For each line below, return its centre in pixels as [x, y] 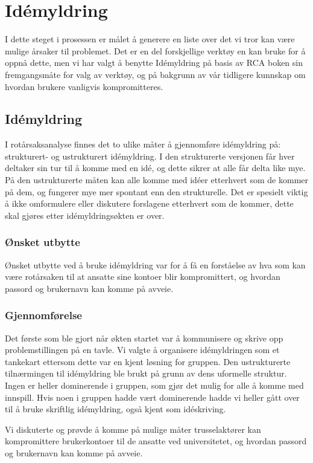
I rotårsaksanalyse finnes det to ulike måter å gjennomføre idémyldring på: [143, 144]
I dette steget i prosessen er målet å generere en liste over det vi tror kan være [150, 39]
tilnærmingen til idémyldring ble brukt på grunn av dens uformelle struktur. [146, 373]
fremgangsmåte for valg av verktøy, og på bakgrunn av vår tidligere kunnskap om [155, 74]
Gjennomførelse [43, 315]
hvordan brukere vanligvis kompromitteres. [84, 86]
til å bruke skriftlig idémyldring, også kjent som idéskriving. [115, 409]
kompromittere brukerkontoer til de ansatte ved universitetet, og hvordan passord [156, 441]
